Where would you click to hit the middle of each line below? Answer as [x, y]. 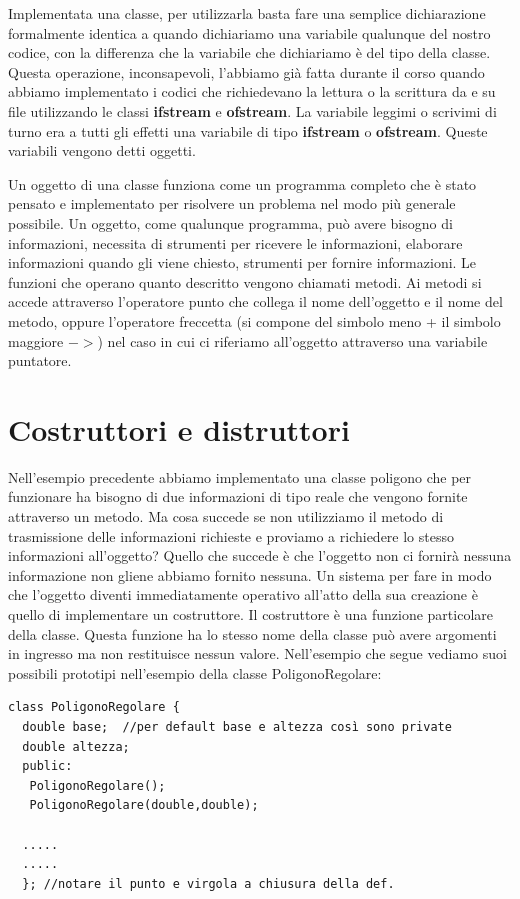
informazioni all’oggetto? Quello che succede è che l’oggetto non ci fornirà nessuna [260, 555]
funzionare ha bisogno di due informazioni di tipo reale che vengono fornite [238, 496]
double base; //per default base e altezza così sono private [237, 726]
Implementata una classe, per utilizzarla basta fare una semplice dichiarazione [247, 13]
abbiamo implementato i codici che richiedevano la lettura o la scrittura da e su [252, 91]
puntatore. [40, 360]
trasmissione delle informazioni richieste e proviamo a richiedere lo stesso [231, 535]
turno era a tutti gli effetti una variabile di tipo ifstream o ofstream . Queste [248, 130]
